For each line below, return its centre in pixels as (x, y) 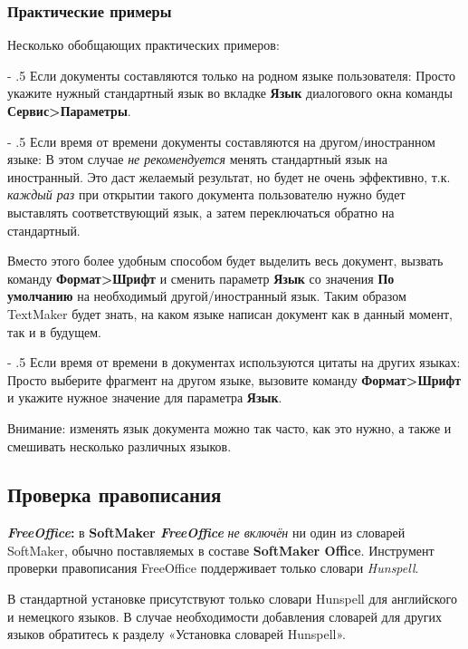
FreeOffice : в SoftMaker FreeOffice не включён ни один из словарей (206, 533)
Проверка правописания (115, 494)
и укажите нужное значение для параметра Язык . (145, 397)
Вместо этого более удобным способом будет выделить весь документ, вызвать (225, 261)
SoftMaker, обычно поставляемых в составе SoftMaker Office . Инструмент (221, 550)
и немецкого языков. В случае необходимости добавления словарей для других (224, 616)
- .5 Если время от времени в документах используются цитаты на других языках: (234, 362)
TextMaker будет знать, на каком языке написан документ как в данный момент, (230, 313)
